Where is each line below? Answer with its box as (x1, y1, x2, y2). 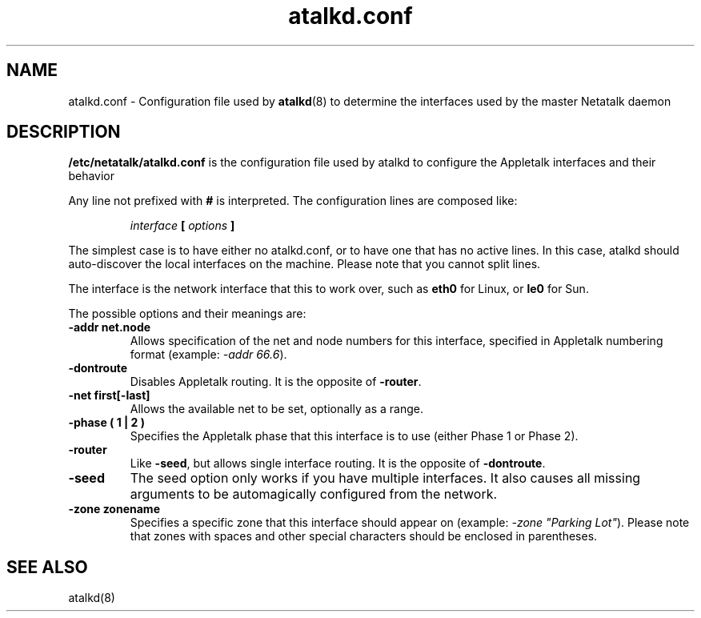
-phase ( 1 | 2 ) (68, 415, 145, 430)
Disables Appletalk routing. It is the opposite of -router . (130, 375, 422, 389)
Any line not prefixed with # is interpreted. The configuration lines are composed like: (68, 194, 518, 208)
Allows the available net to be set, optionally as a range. (130, 402, 423, 416)
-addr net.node (68, 320, 151, 335)
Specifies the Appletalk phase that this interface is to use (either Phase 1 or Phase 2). (130, 429, 579, 443)
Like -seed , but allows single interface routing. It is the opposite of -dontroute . (130, 456, 546, 471)
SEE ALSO (6, 556, 88, 577)
